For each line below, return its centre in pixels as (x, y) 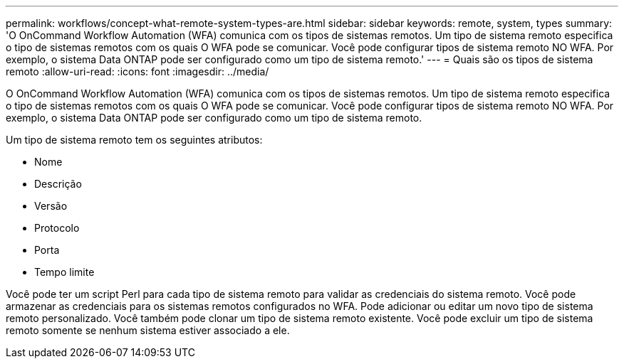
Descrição (58, 184)
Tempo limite (64, 272)
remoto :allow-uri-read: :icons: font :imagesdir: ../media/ (137, 71)
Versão (51, 206)
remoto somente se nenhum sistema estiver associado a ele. (148, 330)
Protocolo (57, 228)
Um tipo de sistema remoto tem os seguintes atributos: (134, 140)
